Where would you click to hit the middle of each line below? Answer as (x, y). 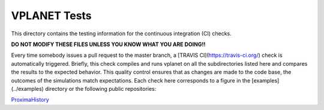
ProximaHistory (30, 100)
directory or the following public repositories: (101, 88)
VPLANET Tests (52, 16)
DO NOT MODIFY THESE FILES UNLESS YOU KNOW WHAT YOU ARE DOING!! (108, 44)
